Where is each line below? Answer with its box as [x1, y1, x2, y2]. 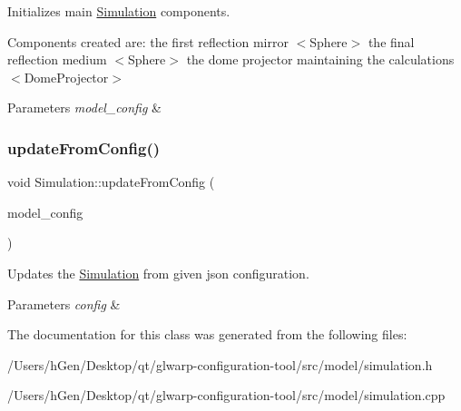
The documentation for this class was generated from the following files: [7, 325, 407, 344]
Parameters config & [7, 294, 121, 313]
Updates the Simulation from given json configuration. [7, 263, 309, 282]
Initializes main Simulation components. [7, 2, 230, 20]
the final [368, 32, 415, 51]
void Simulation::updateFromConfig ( [7, 172, 215, 191]
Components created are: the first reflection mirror [7, 32, 289, 51]
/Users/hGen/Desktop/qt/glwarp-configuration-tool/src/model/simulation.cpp [7, 386, 446, 405]
